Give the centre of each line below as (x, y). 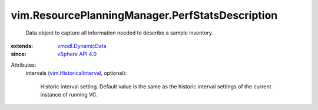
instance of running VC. (69, 94)
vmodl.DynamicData (82, 46)
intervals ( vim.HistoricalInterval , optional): (76, 73)
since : (19, 54)
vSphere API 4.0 (77, 54)
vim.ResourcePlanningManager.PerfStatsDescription (144, 15)
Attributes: (24, 65)
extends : (22, 46)
